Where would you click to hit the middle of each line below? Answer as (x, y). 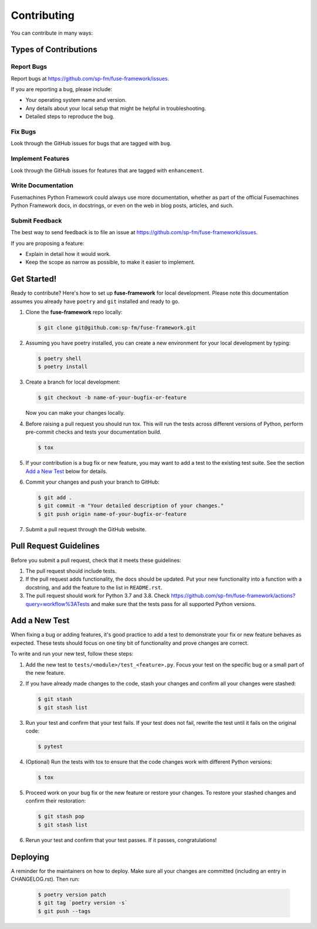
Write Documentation (42, 185)
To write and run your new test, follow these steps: (72, 654)
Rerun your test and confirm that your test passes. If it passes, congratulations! (121, 840)
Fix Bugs (23, 132)
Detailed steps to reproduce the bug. (70, 116)
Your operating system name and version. (76, 100)
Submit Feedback (36, 221)
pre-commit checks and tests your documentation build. (93, 432)
